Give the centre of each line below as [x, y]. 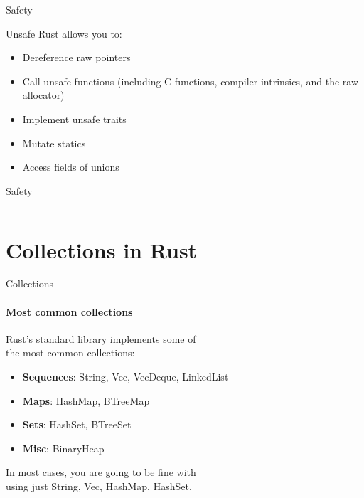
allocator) [43, 95]
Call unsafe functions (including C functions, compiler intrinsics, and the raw [191, 81]
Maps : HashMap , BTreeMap [86, 400]
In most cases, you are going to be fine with [101, 472]
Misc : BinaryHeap [63, 448]
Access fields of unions [71, 167]
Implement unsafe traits [74, 118]
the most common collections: [70, 353]
